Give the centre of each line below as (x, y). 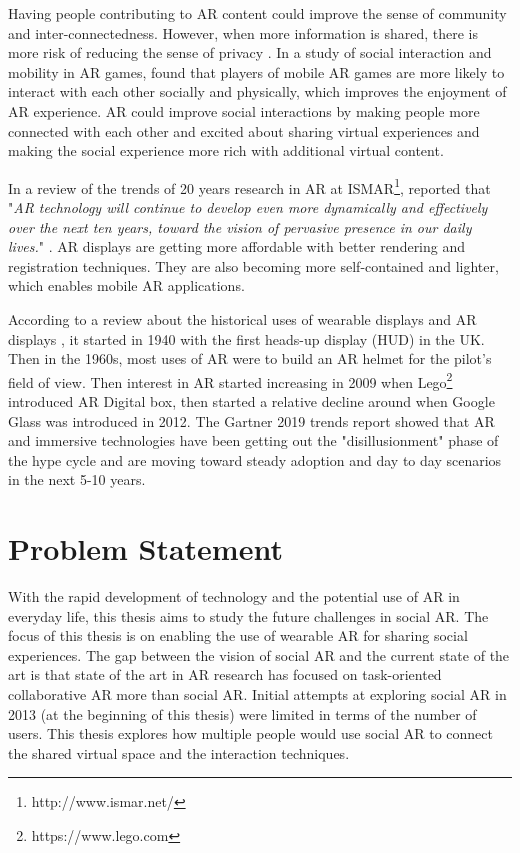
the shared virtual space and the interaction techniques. (179, 752)
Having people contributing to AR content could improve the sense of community (257, 13)
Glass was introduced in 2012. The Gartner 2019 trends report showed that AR (251, 420)
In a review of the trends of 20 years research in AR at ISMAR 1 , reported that (249, 186)
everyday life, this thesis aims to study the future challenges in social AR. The (248, 615)
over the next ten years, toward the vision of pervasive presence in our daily (240, 226)
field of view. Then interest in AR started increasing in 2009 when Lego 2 (230, 380)
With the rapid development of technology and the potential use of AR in (234, 596)
